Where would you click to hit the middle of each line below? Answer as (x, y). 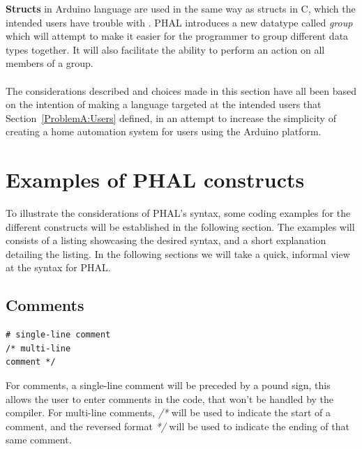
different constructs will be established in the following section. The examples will (180, 226)
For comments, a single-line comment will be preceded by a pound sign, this (168, 385)
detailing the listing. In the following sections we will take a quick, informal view (178, 253)
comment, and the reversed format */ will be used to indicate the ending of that (178, 426)
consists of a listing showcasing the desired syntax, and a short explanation (166, 240)
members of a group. (50, 63)
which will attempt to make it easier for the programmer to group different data (177, 36)
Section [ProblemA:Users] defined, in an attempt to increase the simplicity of (171, 117)
